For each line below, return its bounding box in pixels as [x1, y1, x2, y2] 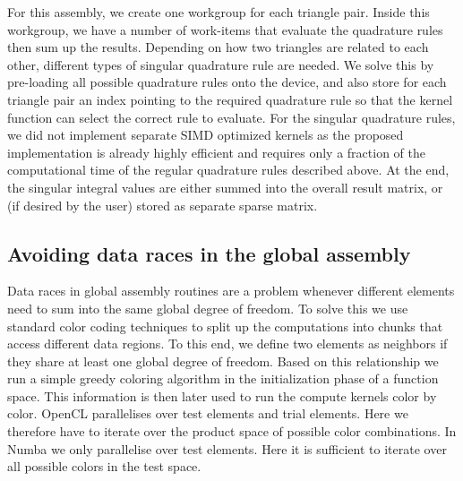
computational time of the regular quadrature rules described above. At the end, [7, 160, 450, 179]
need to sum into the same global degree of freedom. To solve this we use [7, 298, 408, 317]
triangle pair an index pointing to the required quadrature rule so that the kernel [7, 90, 453, 108]
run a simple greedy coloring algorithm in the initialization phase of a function [7, 369, 439, 388]
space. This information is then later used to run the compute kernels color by [7, 386, 437, 405]
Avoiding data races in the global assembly [7, 239, 411, 267]
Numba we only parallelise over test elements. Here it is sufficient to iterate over [7, 439, 447, 458]
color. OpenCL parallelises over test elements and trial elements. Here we [7, 404, 408, 423]
